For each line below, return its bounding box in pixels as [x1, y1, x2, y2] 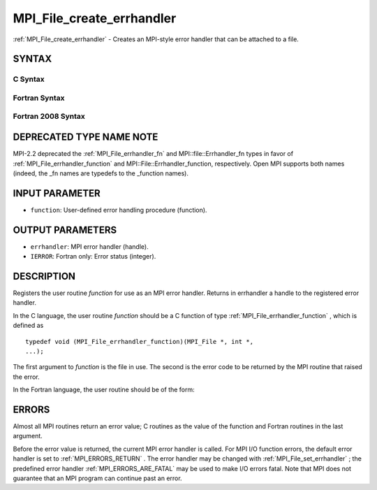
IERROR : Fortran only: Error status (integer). [30, 252, 156, 261]
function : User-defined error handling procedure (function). [30, 206, 207, 214]
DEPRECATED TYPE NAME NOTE [13, 131, 158, 143]
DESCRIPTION [13, 270, 76, 282]
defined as [13, 322, 44, 330]
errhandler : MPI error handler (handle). [30, 242, 149, 251]
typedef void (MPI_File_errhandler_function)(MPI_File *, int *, [25, 338, 254, 345]
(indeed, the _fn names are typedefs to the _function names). [13, 168, 188, 178]
